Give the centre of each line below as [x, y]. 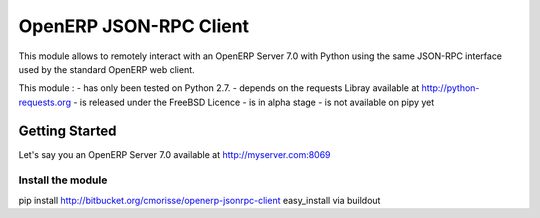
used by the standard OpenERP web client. [106, 69]
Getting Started [67, 130]
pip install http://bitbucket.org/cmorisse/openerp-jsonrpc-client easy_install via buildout [199, 200]
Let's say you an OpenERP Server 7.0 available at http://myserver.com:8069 [174, 154]
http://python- [450, 88]
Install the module [63, 180]
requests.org [45, 102]
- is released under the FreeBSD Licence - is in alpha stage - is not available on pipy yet [254, 102]
